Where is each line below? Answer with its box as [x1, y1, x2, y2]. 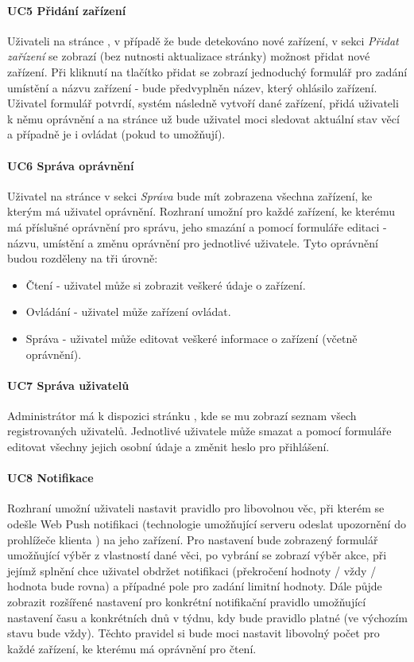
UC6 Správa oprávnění [7, 157, 134, 173]
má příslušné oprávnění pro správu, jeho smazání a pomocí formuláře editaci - [7, 218, 387, 235]
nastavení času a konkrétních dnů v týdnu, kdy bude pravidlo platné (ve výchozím [7, 609, 408, 625]
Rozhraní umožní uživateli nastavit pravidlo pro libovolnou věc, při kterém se [7, 500, 385, 516]
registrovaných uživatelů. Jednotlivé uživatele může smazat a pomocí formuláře [7, 423, 392, 439]
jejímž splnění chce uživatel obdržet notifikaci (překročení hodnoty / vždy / [7, 562, 377, 578]
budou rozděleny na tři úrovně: [7, 250, 158, 267]
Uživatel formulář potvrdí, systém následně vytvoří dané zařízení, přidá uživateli [7, 95, 399, 111]
